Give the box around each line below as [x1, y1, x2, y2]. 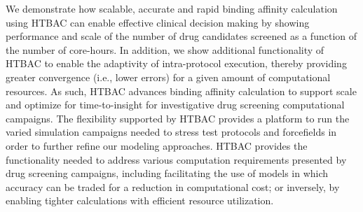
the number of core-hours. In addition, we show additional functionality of [6, 42, 324, 57]
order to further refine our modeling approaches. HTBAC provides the [6, 138, 308, 153]
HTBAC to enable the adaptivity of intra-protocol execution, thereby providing [6, 56, 347, 71]
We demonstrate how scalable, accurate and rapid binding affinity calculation [6, 1, 338, 15]
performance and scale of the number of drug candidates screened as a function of [6, 29, 357, 43]
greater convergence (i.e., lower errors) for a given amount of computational [6, 69, 331, 84]
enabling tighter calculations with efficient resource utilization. [6, 193, 274, 208]
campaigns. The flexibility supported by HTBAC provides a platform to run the [6, 111, 350, 125]
